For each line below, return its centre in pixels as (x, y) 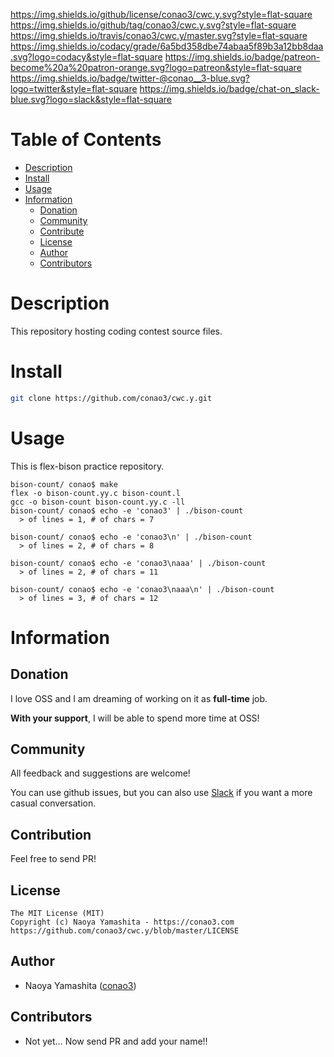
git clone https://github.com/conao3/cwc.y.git (111, 398)
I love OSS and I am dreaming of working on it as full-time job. (139, 698)
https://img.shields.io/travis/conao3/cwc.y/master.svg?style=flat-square (159, 35)
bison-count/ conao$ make (64, 484)
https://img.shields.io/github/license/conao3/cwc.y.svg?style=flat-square (161, 14)
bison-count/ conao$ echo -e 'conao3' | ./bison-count (127, 510)
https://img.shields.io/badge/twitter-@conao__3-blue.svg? (130, 78)
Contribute (62, 231)
